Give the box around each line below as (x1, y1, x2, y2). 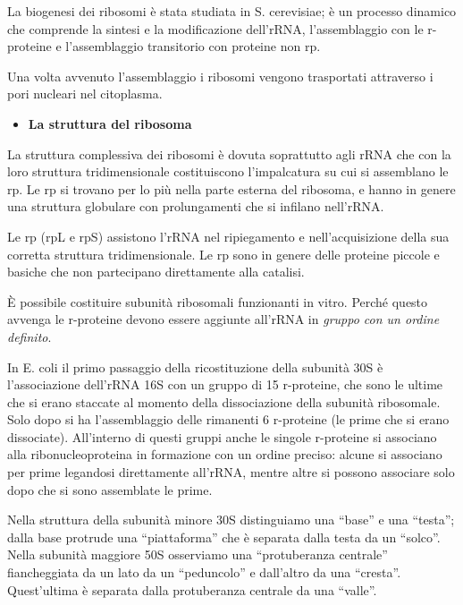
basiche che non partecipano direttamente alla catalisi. (7, 262, 305, 281)
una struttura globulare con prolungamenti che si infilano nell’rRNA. (7, 197, 384, 216)
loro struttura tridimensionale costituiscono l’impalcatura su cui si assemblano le (7, 162, 449, 181)
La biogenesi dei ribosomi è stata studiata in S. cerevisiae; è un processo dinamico (7, 2, 457, 20)
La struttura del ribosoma (28, 114, 192, 132)
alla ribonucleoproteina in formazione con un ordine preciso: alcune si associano (7, 445, 442, 464)
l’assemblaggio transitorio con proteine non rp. (65, 37, 321, 55)
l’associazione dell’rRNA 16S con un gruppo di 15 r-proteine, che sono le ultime (7, 375, 443, 394)
